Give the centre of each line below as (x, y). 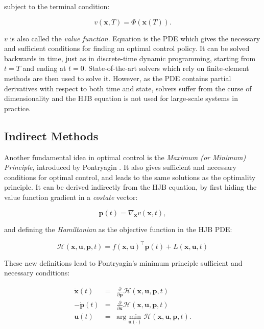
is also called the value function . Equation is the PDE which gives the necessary (135, 38)
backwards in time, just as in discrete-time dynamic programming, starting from (130, 58)
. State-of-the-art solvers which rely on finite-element (166, 68)
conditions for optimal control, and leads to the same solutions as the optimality (130, 177)
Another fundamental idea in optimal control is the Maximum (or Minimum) (125, 157)
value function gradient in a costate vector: (71, 197)
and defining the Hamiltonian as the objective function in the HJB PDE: (118, 229)
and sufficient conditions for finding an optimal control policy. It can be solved (127, 48)
